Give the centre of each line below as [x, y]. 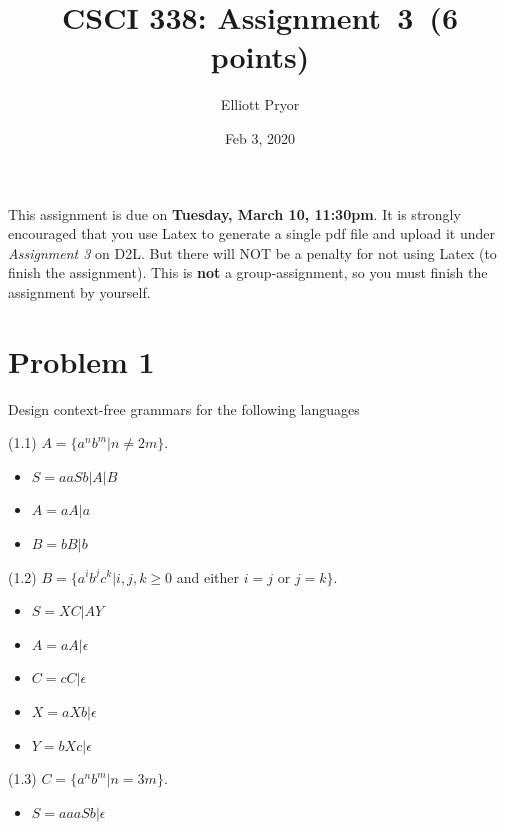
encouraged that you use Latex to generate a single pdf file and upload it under [251, 233]
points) [260, 56]
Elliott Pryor [260, 104]
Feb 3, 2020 [260, 137]
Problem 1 [81, 360]
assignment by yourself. [79, 291]
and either [208, 576]
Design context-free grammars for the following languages [184, 408]
